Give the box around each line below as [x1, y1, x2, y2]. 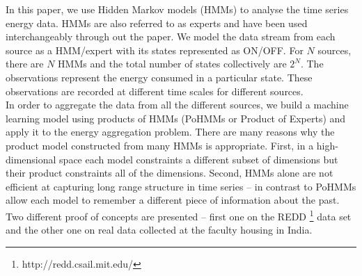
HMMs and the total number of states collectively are [58, 56, 287, 71]
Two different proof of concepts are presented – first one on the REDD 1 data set [6, 206, 352, 223]
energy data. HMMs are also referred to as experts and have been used [6, 15, 308, 30]
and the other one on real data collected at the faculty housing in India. [6, 222, 313, 237]
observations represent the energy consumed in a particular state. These [6, 70, 313, 84]
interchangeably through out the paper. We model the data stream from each [6, 29, 336, 44]
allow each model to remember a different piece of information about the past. [6, 193, 340, 207]
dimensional [6, 152, 56, 166]
